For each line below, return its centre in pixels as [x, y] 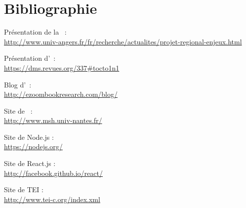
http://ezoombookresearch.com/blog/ [61, 94]
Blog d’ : [18, 84]
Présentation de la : [35, 32]
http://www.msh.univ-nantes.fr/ [53, 120]
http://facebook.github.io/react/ [53, 173]
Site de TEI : [24, 189]
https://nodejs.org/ [33, 146]
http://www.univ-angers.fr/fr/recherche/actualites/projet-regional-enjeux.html [123, 41]
